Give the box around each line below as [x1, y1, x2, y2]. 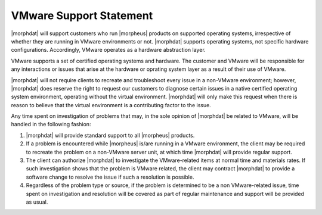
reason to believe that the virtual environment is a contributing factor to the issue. [11, 101, 211, 108]
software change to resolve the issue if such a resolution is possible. [26, 173, 194, 180]
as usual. [26, 198, 48, 205]
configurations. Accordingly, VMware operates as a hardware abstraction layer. [11, 46, 206, 54]
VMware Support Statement [11, 9, 153, 22]
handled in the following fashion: [11, 121, 91, 128]
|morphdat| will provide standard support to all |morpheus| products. [26, 132, 195, 139]
